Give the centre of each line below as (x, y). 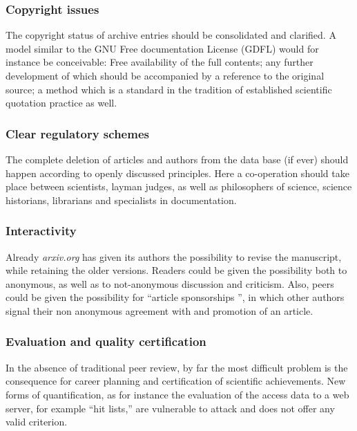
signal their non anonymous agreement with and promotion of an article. (160, 310)
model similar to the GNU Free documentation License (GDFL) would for (162, 48)
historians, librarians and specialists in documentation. (121, 200)
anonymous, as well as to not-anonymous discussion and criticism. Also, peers (170, 283)
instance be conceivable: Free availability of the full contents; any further (160, 62)
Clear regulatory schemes (77, 133)
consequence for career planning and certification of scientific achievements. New (176, 381)
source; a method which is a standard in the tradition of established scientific (169, 89)
